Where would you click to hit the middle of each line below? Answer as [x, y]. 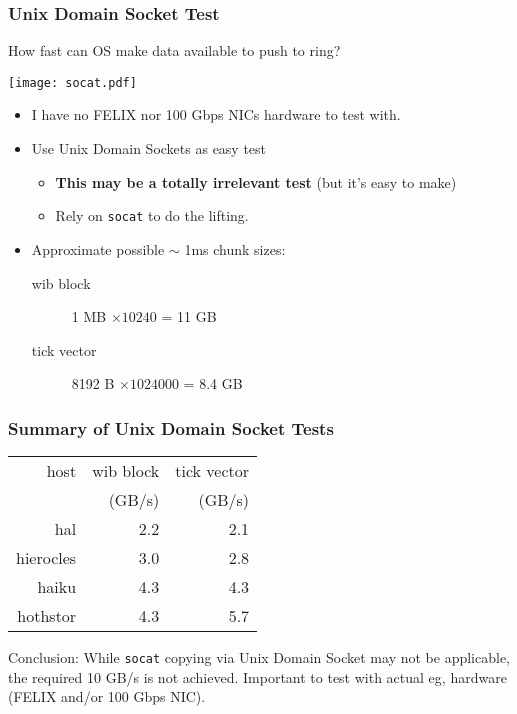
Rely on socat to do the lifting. [152, 215]
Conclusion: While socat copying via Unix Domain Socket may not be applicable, [259, 657]
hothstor [47, 616]
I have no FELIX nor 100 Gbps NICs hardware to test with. [216, 114]
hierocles [46, 558]
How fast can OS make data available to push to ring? [174, 50]
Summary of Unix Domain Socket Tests [171, 427]
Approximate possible [98, 248]
